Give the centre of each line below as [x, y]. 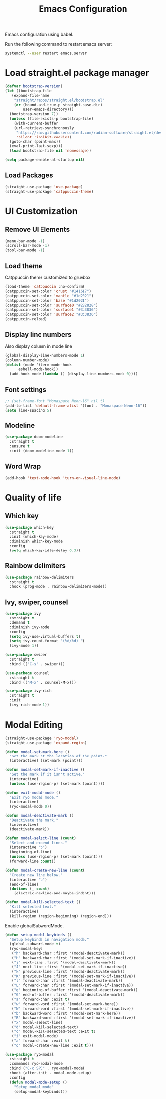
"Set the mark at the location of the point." [58, 756]
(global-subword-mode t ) [35, 944]
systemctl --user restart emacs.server [46, 53]
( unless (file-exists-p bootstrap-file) [52, 119]
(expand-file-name [31, 95]
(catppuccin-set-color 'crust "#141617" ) [48, 291]
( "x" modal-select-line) [37, 1023]
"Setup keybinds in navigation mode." [50, 939]
